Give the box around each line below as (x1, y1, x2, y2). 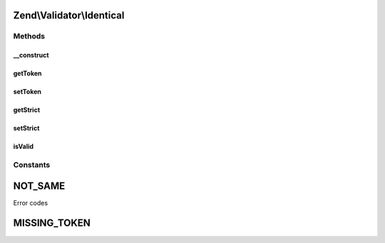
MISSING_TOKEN (13, 217, 91, 229)
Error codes (13, 198, 48, 207)
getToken (13, 69, 42, 78)
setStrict (13, 124, 40, 133)
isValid (13, 143, 34, 151)
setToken (13, 88, 42, 96)
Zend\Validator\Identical (13, 9, 125, 21)
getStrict (13, 105, 41, 114)
